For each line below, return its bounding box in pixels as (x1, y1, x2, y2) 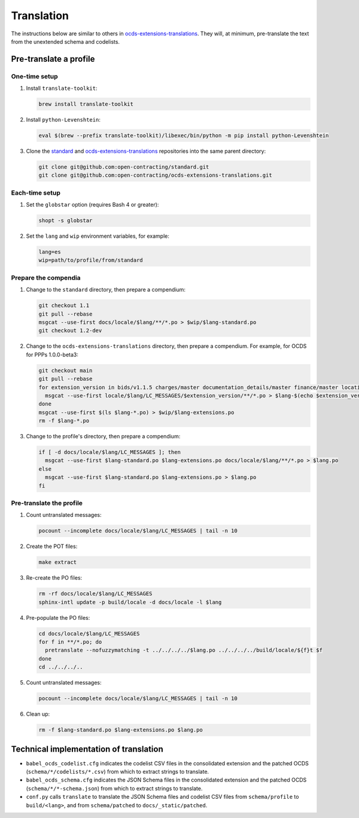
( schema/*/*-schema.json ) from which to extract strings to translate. (26, 784, 203, 792)
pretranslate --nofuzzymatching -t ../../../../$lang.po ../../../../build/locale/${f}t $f (45, 647, 323, 654)
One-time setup (11, 72, 58, 80)
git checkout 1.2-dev (38, 327, 102, 334)
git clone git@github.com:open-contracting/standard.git (38, 163, 209, 171)
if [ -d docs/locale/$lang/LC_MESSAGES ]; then (38, 449, 181, 456)
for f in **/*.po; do (38, 638, 102, 646)
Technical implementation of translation (11, 744, 164, 754)
